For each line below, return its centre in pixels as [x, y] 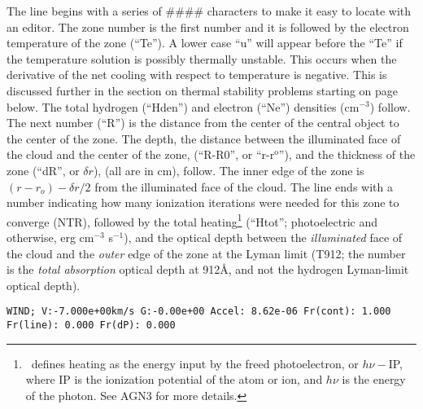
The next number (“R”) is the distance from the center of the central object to [203, 123]
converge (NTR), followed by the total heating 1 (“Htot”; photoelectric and [192, 220]
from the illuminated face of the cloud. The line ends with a [244, 186]
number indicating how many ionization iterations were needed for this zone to [203, 202]
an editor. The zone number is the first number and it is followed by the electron [208, 26]
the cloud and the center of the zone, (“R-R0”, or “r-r [141, 154]
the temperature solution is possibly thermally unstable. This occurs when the [202, 58]
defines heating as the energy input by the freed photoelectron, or [195, 363]
